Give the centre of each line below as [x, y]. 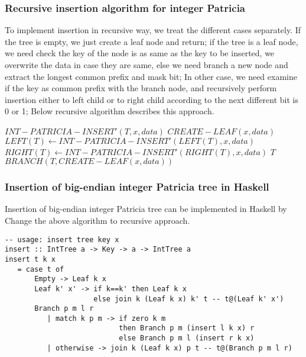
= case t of [41, 269]
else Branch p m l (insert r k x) [187, 338]
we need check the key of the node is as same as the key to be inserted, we [140, 53]
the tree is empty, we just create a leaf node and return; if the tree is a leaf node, [152, 41]
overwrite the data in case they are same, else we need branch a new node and [147, 65]
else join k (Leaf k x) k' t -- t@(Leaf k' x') [189, 299]
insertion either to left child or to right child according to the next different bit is [152, 99]
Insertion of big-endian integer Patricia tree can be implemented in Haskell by [146, 209]
